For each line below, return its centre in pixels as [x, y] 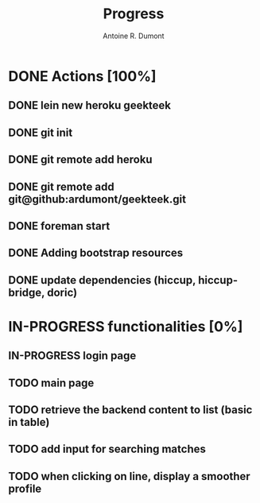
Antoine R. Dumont [134, 36]
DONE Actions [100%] [82, 76]
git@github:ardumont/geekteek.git [97, 199]
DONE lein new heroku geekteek [90, 105]
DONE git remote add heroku [80, 160]
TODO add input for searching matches [107, 449]
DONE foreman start [59, 226]
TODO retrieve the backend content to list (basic [130, 410]
